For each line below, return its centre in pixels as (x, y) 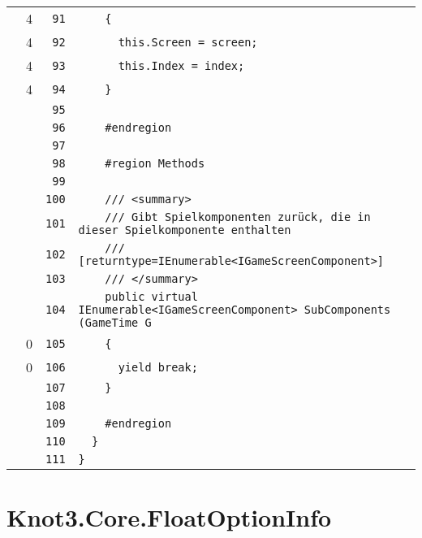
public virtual (151, 297)
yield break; (158, 367)
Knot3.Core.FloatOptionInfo (169, 517)
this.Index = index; (181, 65)
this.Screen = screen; (188, 42)
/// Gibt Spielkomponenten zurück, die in (238, 217)
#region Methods (155, 163)
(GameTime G (115, 323)
